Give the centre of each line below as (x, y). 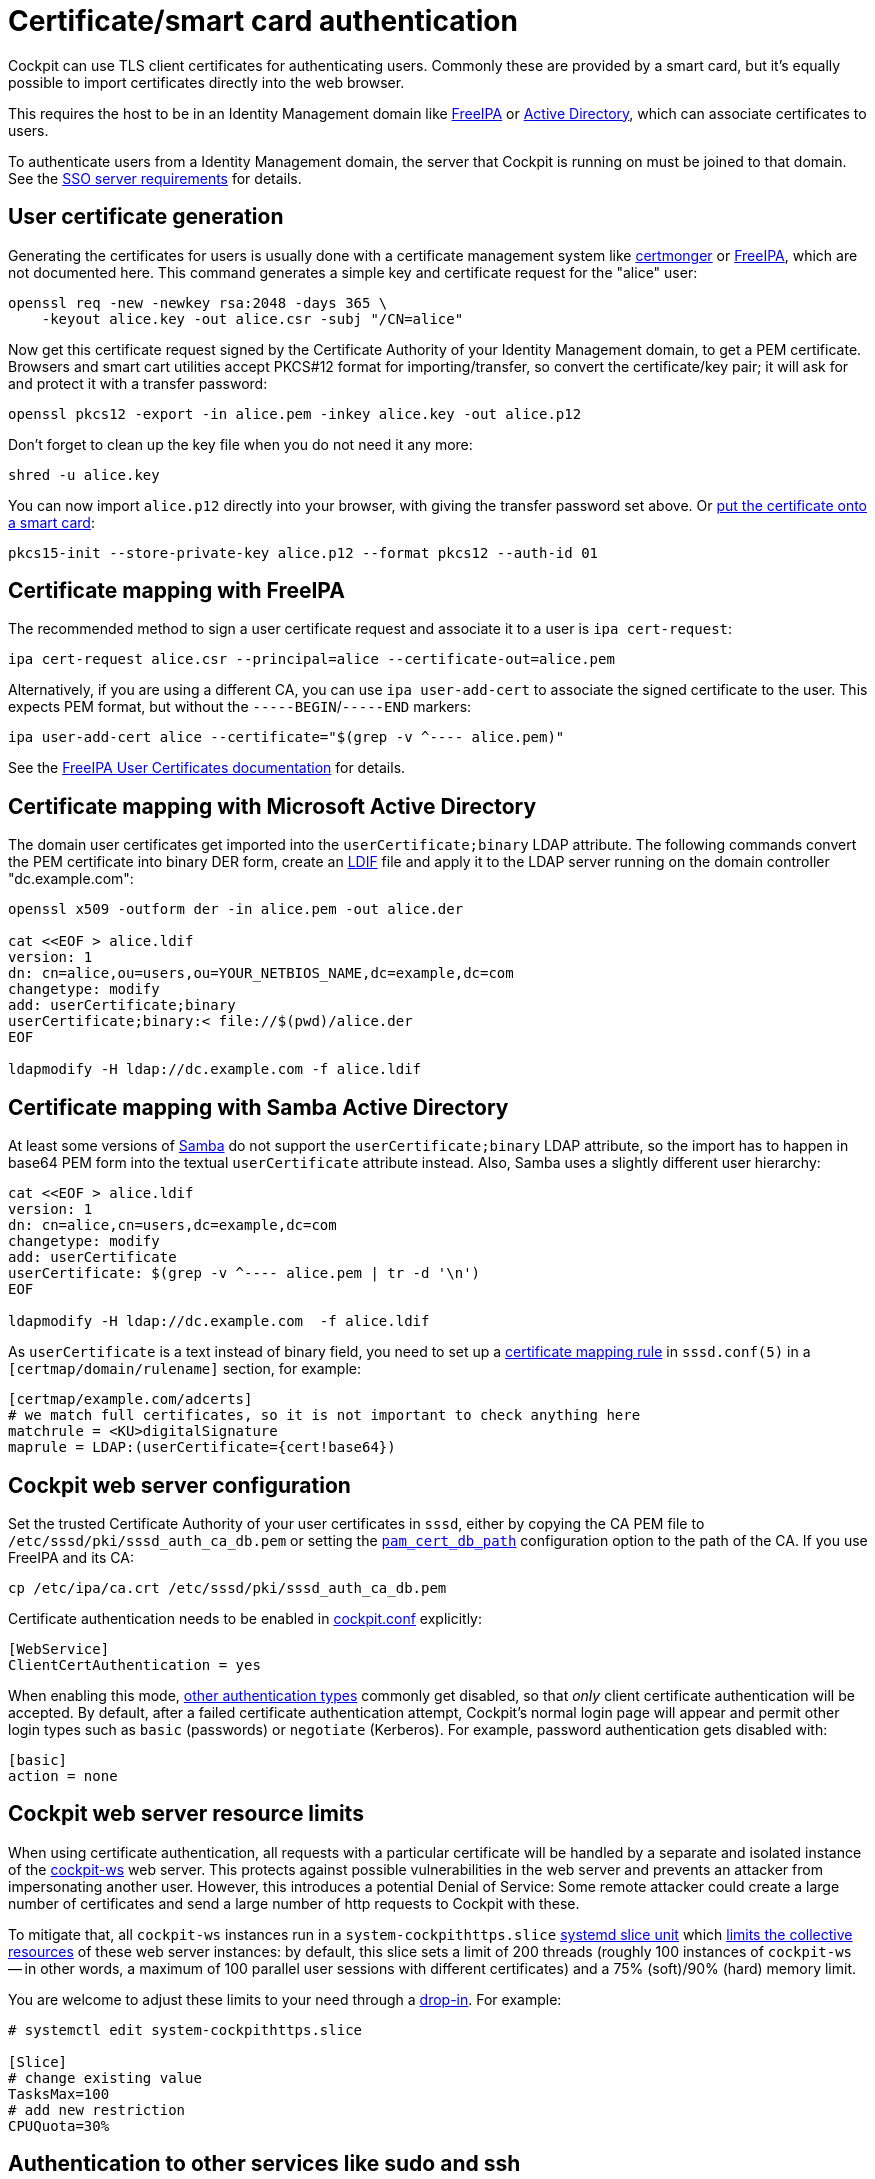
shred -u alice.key (84, 474)
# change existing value (105, 2077)
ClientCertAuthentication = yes (134, 1664)
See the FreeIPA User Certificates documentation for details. (207, 768)
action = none (63, 1775)
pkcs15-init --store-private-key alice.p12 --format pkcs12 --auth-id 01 (303, 552)
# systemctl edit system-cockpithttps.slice (185, 2029)
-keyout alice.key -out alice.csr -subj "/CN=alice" (252, 318)
